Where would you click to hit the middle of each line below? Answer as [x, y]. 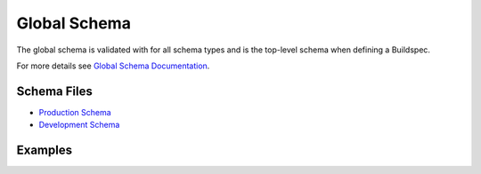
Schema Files [54, 91]
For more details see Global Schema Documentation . [113, 66]
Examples [45, 150]
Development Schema [79, 125]
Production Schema [75, 112]
